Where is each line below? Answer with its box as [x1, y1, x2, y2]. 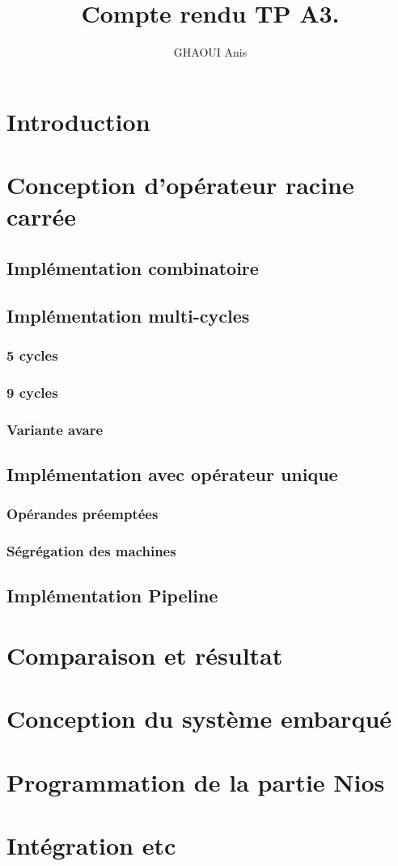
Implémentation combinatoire [6, 255, 259, 280]
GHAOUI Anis [173, 44, 248, 61]
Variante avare [6, 419, 104, 439]
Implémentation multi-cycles [6, 302, 250, 327]
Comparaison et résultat [6, 639, 283, 671]
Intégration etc [6, 829, 176, 862]
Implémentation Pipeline [6, 583, 218, 608]
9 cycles [6, 382, 58, 402]
